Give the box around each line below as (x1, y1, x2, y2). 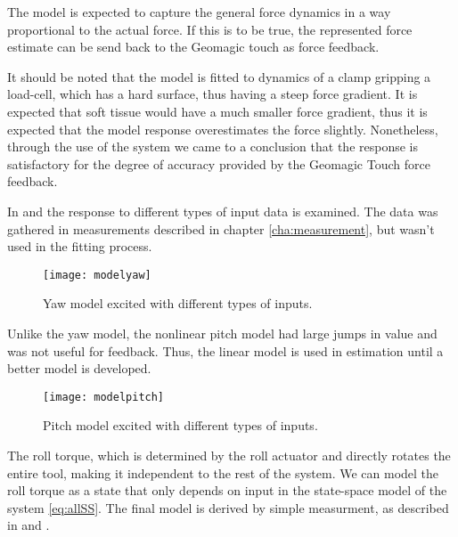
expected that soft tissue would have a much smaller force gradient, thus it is (7, 102, 428, 120)
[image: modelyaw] (43, 268, 151, 281)
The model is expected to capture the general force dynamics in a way (7, 3, 391, 20)
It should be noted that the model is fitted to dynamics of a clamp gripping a (7, 67, 431, 85)
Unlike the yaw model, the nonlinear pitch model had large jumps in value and (7, 323, 438, 342)
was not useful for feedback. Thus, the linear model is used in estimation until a (7, 341, 444, 360)
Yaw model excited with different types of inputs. (43, 294, 313, 313)
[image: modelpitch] (43, 390, 165, 403)
